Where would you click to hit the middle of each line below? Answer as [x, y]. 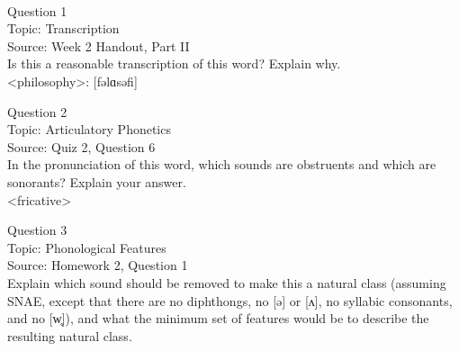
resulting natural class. [70, 335]
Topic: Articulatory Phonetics [89, 129]
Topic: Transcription [63, 28]
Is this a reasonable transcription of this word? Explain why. [174, 63]
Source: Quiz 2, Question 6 [81, 146]
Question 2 [37, 111]
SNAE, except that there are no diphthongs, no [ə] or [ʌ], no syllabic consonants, [230, 300]
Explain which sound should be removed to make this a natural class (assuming [227, 282]
